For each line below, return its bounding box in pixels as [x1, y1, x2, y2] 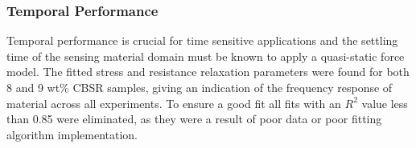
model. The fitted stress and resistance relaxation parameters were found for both [6, 63, 410, 80]
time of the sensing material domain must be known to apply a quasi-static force [6, 47, 405, 64]
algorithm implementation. [6, 126, 138, 142]
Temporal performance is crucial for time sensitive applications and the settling [6, 32, 398, 49]
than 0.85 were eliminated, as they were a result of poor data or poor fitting [6, 110, 382, 127]
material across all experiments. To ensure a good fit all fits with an [6, 94, 341, 111]
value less [361, 94, 408, 111]
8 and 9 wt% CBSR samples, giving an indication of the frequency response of [6, 79, 393, 95]
